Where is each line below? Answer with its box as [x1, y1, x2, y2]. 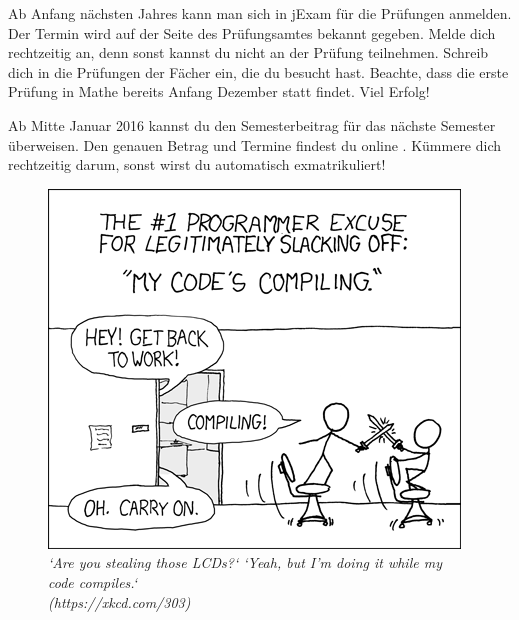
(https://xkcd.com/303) [48, 591, 191, 612]
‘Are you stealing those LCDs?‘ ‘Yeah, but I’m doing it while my [48, 552, 442, 573]
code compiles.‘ [48, 571, 138, 592]
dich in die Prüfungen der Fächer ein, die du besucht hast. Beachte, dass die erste [8, 61, 509, 82]
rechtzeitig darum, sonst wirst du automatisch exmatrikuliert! [8, 154, 386, 175]
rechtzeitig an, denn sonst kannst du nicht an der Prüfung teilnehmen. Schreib [8, 42, 489, 63]
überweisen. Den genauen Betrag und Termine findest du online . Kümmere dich [8, 134, 502, 155]
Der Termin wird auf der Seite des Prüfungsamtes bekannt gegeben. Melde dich [8, 22, 496, 43]
